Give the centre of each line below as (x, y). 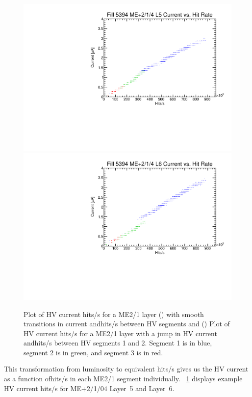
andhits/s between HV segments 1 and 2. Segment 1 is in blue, (118, 343)
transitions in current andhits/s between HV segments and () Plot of (127, 324)
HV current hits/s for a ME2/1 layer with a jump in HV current (120, 333)
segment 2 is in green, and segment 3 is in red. (93, 352)
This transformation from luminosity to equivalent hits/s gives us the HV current (126, 369)
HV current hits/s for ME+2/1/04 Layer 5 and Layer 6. (89, 388)
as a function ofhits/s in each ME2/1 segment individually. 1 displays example (123, 379)
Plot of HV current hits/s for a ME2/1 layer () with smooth (114, 314)
